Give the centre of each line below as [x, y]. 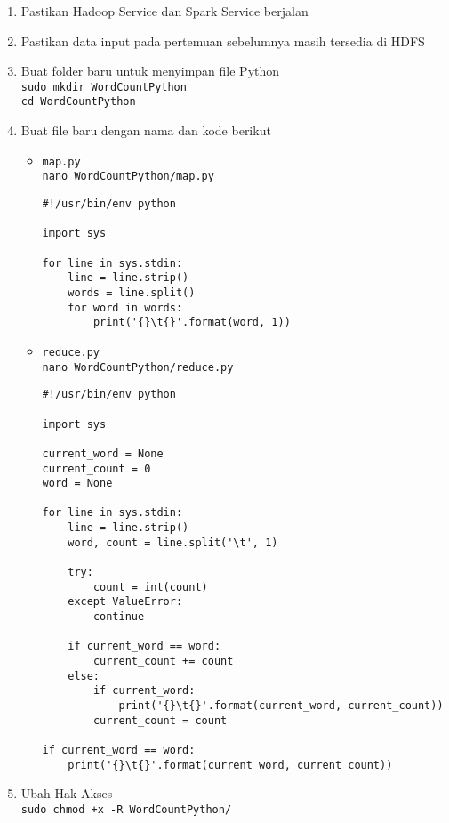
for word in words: [125, 307]
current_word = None [103, 453]
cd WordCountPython [78, 102]
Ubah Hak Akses [67, 793]
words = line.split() [132, 292]
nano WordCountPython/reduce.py [138, 367]
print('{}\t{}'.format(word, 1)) [192, 323]
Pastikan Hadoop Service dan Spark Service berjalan [164, 11]
